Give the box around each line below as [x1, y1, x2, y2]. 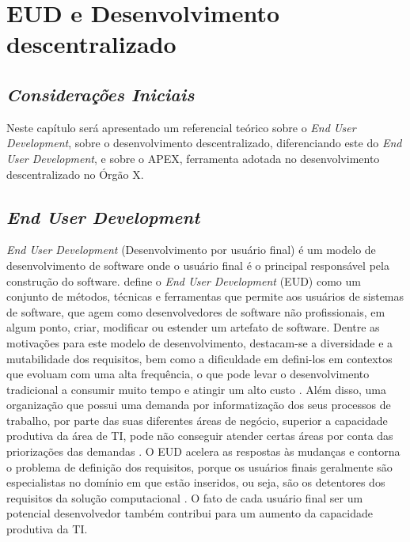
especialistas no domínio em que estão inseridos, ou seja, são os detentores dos [6, 474, 385, 491]
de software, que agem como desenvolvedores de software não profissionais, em [6, 303, 385, 320]
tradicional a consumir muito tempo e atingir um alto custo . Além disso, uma [6, 381, 386, 397]
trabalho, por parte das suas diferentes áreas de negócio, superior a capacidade [6, 411, 388, 428]
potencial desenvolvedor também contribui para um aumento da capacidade [6, 505, 373, 521]
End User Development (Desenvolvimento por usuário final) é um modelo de [6, 241, 376, 258]
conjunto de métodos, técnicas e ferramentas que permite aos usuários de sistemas [6, 288, 404, 305]
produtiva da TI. [6, 521, 88, 537]
